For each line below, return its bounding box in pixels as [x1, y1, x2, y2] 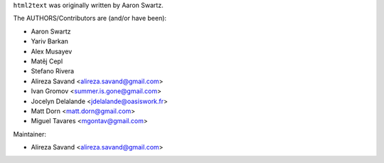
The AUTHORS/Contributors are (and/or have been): [13, 14, 167, 23]
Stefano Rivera [31, 67, 75, 75]
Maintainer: [13, 130, 46, 138]
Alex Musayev [31, 47, 73, 56]
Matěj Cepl [31, 57, 63, 65]
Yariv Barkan [31, 37, 69, 46]
